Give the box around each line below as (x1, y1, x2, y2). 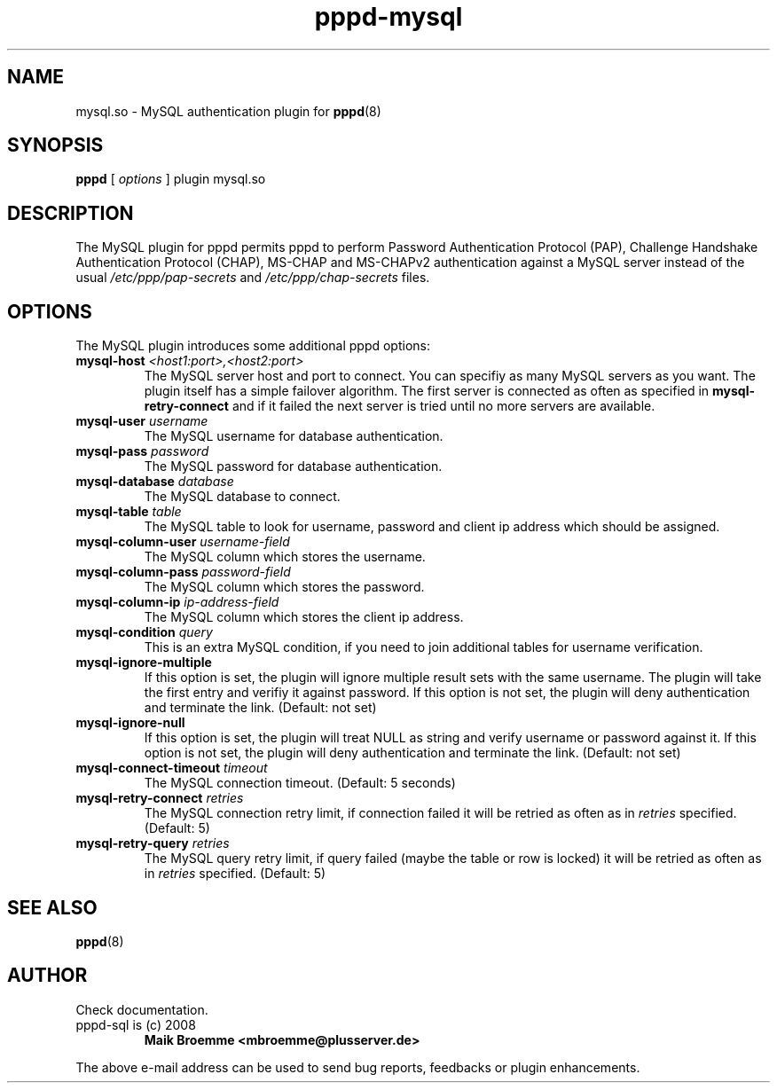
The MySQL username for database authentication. (144, 428, 443, 444)
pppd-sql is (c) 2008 (75, 1016, 196, 1032)
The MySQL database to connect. (144, 489, 341, 505)
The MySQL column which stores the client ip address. (144, 609, 464, 625)
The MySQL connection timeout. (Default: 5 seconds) (144, 775, 456, 791)
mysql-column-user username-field (75, 534, 290, 550)
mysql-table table (75, 504, 182, 520)
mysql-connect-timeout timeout (75, 760, 268, 776)
